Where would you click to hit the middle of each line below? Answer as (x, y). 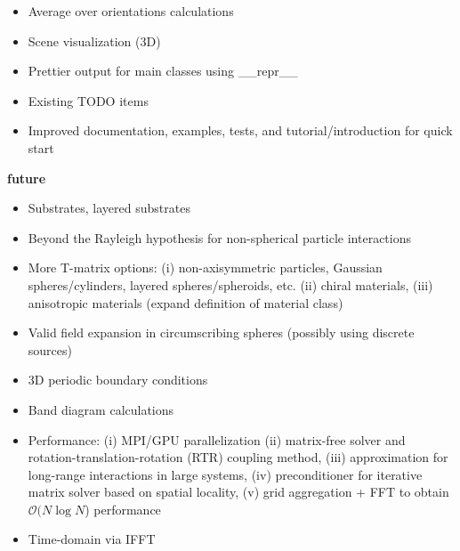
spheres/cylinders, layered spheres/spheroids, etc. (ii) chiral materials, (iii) (230, 284)
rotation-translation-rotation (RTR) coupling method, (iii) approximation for (238, 457)
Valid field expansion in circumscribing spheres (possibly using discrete (221, 332)
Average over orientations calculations (131, 11)
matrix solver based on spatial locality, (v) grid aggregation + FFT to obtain (238, 492)
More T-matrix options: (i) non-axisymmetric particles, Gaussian (205, 267)
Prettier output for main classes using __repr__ (163, 71)
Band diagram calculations (101, 409)
